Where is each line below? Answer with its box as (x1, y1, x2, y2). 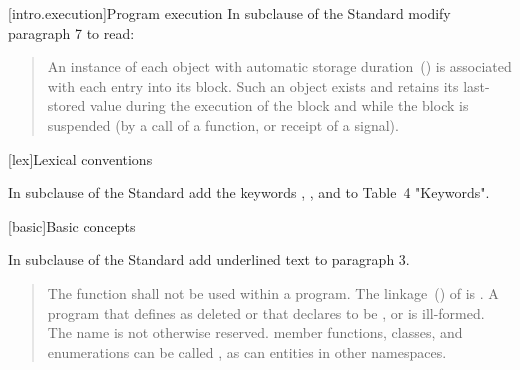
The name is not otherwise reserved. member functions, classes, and (47, 322, 463, 343)
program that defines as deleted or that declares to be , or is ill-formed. (47, 302, 485, 323)
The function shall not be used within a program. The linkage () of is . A (47, 282, 499, 303)
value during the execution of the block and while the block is (89, 95, 469, 116)
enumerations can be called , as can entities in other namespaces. (47, 341, 447, 362)
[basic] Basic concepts (8, 215, 136, 236)
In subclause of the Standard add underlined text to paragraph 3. (8, 249, 410, 270)
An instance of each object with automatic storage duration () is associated (47, 56, 512, 77)
